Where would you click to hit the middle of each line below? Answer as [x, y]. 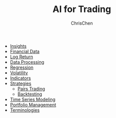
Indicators [20, 78]
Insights [18, 46]
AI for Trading [82, 9]
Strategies [21, 83]
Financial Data [25, 51]
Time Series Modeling [33, 99]
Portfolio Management [33, 104]
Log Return [22, 57]
